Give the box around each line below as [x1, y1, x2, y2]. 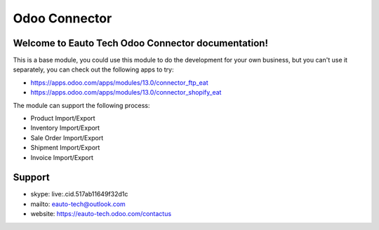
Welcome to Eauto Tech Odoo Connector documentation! [13, 37, 268, 49]
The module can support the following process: [13, 101, 150, 109]
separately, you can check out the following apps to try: [13, 65, 174, 74]
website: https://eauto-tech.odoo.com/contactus [30, 210, 172, 218]
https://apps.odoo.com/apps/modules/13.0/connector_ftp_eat [30, 78, 208, 87]
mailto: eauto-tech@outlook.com [30, 200, 126, 208]
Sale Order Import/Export [30, 133, 104, 142]
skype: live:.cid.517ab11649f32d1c [30, 190, 128, 198]
